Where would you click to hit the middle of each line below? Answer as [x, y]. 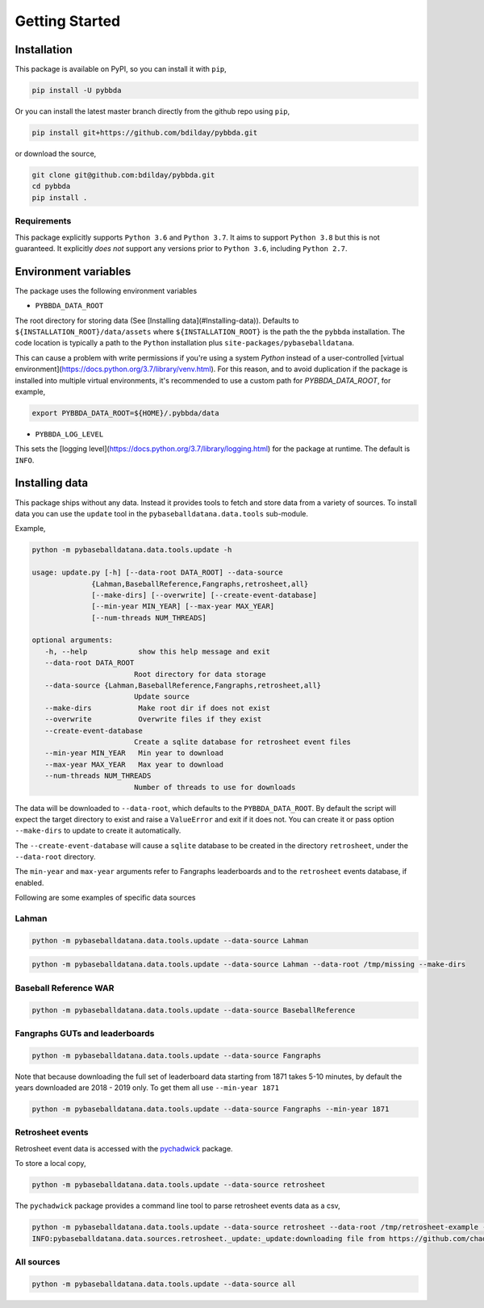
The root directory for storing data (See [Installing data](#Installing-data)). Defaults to [157, 320]
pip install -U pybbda [77, 90]
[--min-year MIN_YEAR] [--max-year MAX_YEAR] [183, 606]
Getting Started [68, 21]
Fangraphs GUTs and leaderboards [85, 1033]
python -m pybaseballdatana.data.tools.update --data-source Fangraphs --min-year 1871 [211, 1109]
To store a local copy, [50, 1164]
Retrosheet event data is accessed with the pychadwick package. [124, 1148]
